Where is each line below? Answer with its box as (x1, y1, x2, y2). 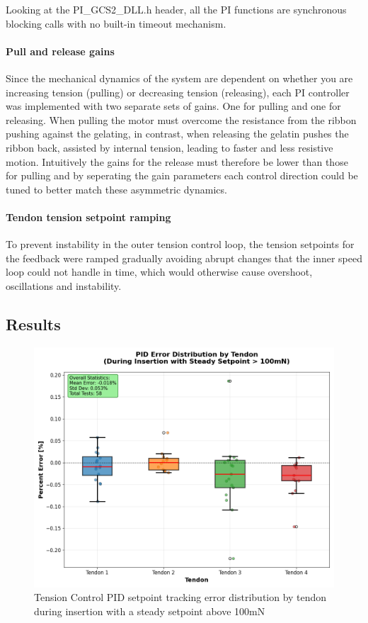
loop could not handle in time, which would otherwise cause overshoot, (6, 264, 313, 279)
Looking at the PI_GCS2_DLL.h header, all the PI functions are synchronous (6, 2, 347, 16)
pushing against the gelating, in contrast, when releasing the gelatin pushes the (6, 126, 349, 141)
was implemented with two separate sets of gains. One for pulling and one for (6, 99, 341, 113)
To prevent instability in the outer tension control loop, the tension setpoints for (6, 237, 355, 252)
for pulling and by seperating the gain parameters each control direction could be (6, 168, 358, 183)
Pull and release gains (6, 43, 115, 58)
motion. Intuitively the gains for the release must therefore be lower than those (6, 154, 348, 169)
